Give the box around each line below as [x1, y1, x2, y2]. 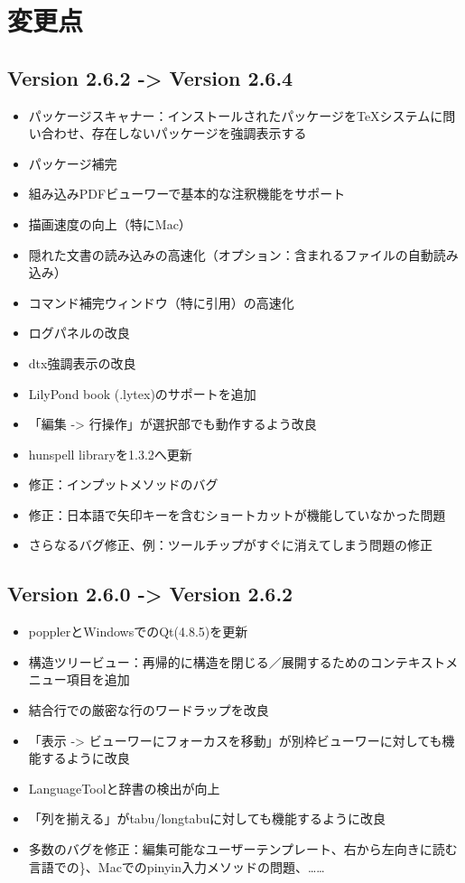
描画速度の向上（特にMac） [28, 214, 191, 233]
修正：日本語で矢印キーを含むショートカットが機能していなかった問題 [28, 505, 446, 524]
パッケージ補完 [28, 153, 117, 172]
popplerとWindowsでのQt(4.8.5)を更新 [28, 622, 248, 641]
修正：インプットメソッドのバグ [28, 475, 219, 494]
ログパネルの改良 [28, 323, 130, 342]
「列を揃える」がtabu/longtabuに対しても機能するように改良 [28, 809, 386, 828]
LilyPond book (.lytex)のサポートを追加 [28, 384, 256, 403]
